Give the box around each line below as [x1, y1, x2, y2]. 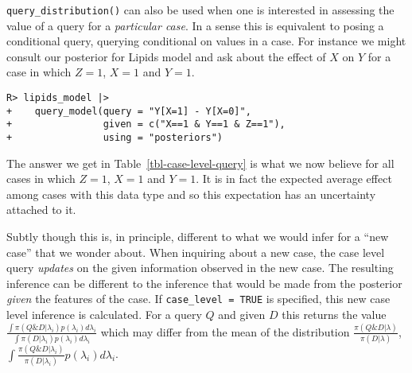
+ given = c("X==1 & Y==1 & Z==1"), [6, 119, 286, 130]
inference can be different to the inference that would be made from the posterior [6, 274, 402, 291]
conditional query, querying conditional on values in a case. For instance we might [6, 33, 406, 49]
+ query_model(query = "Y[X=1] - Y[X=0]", [6, 105, 251, 117]
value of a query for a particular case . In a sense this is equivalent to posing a [6, 17, 384, 33]
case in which [6, 64, 72, 80]
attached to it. [6, 201, 76, 218]
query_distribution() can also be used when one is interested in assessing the [6, 2, 395, 17]
